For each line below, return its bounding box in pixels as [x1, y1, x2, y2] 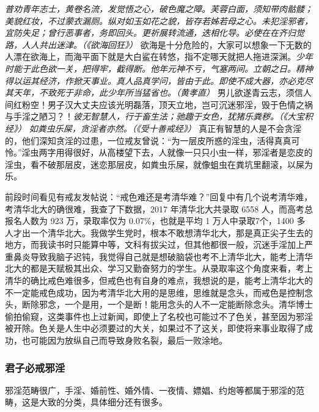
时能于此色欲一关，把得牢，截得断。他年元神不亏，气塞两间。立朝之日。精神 [5, 62, 313, 74]
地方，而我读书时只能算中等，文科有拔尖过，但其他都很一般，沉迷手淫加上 [5, 238, 304, 251]
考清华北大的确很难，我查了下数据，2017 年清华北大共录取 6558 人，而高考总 [5, 202, 313, 215]
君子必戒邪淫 [5, 360, 65, 375]
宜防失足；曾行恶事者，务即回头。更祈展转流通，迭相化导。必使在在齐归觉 [5, 26, 304, 39]
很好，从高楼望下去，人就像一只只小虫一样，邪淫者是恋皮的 [73, 146, 313, 159]
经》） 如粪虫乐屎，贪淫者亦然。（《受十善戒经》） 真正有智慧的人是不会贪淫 [5, 121, 302, 134]
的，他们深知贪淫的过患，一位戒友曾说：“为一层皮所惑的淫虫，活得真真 [5, 134, 291, 146]
